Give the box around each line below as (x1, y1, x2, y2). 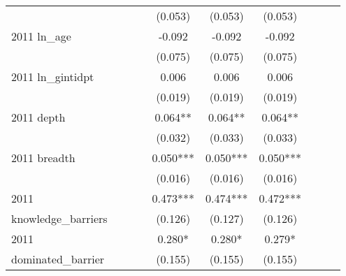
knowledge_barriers (11, 210, 108, 226)
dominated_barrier (11, 251, 105, 267)
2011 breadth (11, 150, 75, 166)
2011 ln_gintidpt (11, 68, 94, 85)
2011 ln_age (11, 28, 71, 44)
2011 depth (11, 109, 66, 125)
